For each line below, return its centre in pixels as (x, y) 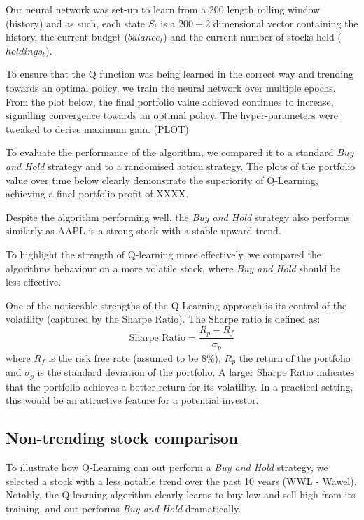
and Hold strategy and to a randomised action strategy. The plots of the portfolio (181, 166)
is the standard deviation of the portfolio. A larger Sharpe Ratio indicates (196, 372)
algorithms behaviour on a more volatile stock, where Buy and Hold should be (173, 268)
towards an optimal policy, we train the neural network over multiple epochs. (171, 87)
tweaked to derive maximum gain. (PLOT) (97, 128)
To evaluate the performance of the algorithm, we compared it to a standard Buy (180, 152)
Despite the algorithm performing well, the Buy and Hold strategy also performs (178, 217)
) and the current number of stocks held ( (252, 37)
